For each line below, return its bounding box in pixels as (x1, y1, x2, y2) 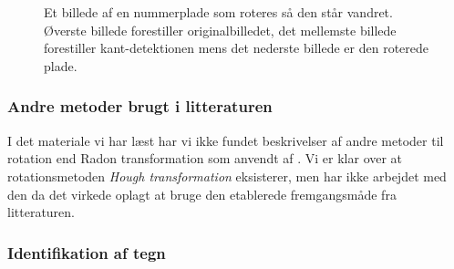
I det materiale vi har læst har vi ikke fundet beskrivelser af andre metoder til (7, 130, 444, 150)
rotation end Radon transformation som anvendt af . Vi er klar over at (7, 149, 403, 168)
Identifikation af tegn (7, 241, 166, 264)
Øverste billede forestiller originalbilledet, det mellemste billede (44, 20, 397, 39)
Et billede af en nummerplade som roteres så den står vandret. (44, 3, 393, 22)
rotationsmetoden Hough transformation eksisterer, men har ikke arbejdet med (7, 166, 447, 185)
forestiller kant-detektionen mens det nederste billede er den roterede (44, 38, 429, 57)
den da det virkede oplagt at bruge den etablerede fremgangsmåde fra (7, 184, 397, 203)
